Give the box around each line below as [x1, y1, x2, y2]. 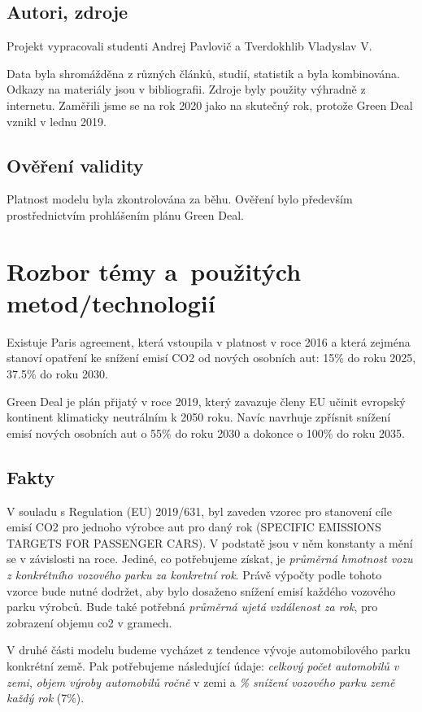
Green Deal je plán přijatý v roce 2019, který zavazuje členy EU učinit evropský [7, 392, 406, 409]
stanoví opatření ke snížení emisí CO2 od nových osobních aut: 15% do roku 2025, [7, 349, 416, 366]
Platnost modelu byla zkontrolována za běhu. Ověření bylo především [7, 190, 353, 207]
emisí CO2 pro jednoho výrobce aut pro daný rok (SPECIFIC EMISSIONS [7, 518, 381, 535]
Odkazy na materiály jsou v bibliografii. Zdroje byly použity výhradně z [7, 81, 366, 98]
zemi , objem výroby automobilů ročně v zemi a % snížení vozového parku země [7, 673, 395, 690]
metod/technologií [7, 286, 215, 319]
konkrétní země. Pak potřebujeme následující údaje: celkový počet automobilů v [7, 657, 399, 674]
